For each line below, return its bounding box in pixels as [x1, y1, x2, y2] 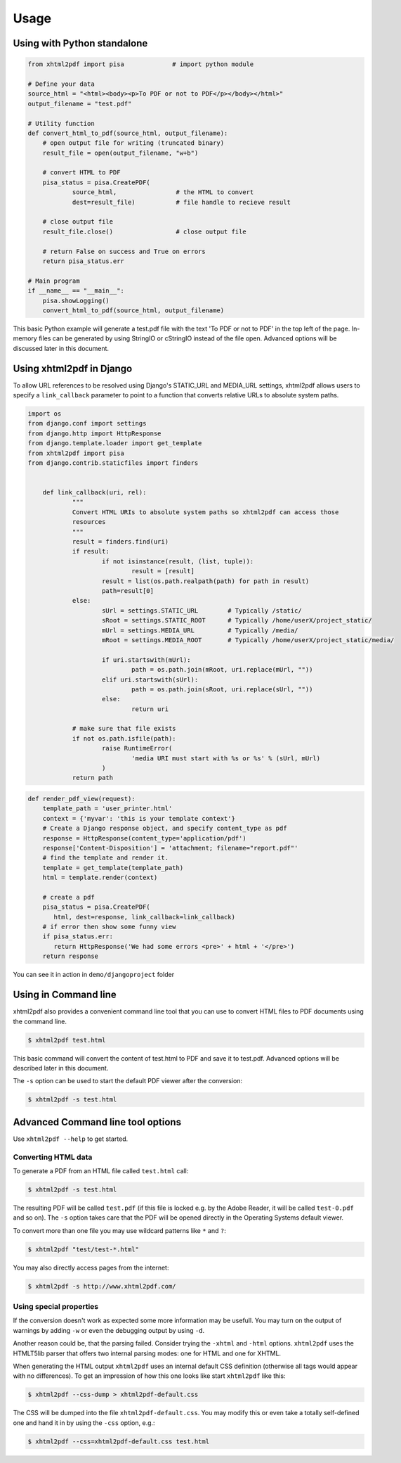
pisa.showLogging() [42, 296, 110, 305]
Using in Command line [13, 989, 117, 1001]
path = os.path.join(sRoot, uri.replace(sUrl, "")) [131, 685, 313, 693]
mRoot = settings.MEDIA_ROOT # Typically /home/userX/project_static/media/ [102, 636, 395, 644]
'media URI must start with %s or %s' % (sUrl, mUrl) [131, 754, 321, 762]
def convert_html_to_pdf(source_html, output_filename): [27, 129, 228, 137]
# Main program [27, 276, 80, 285]
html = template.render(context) [42, 874, 158, 882]
